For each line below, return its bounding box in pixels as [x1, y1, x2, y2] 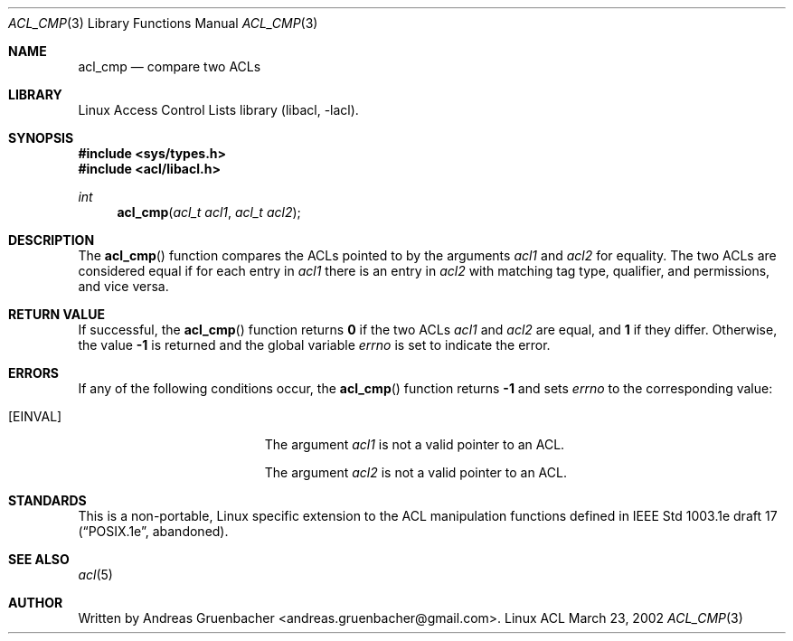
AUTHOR [8, 595, 63, 610]
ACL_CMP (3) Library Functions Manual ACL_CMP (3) [8, 15, 318, 31]
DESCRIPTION [8, 232, 95, 248]
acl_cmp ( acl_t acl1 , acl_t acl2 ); [117, 204, 301, 220]
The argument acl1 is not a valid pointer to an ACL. [264, 437, 565, 452]
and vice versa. [78, 278, 169, 294]
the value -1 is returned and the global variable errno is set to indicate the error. [78, 337, 551, 353]
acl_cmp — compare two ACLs [78, 59, 261, 74]
